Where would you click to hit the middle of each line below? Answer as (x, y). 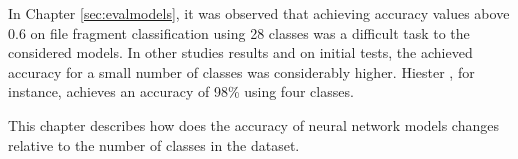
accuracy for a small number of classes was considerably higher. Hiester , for (241, 71)
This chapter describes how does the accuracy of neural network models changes (253, 124)
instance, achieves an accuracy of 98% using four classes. (181, 91)
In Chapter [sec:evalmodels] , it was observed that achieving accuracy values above (259, 13)
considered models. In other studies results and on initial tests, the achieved (240, 52)
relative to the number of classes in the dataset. (154, 144)
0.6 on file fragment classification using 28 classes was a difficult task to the (239, 32)
